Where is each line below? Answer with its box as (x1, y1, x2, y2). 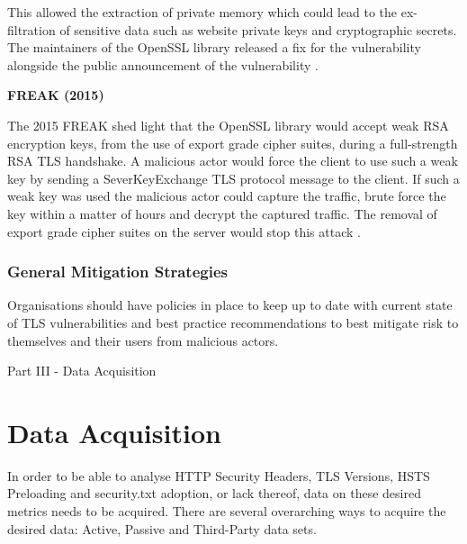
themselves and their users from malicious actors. (7, 331, 279, 349)
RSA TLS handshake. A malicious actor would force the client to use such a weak (7, 151, 458, 170)
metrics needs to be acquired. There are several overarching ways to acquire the (7, 502, 446, 521)
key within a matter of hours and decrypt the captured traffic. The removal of (7, 204, 437, 222)
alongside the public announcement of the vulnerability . (7, 55, 319, 74)
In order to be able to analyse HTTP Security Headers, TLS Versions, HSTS (7, 466, 430, 485)
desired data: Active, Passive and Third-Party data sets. (7, 519, 317, 538)
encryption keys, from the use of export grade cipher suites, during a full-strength (7, 133, 458, 152)
